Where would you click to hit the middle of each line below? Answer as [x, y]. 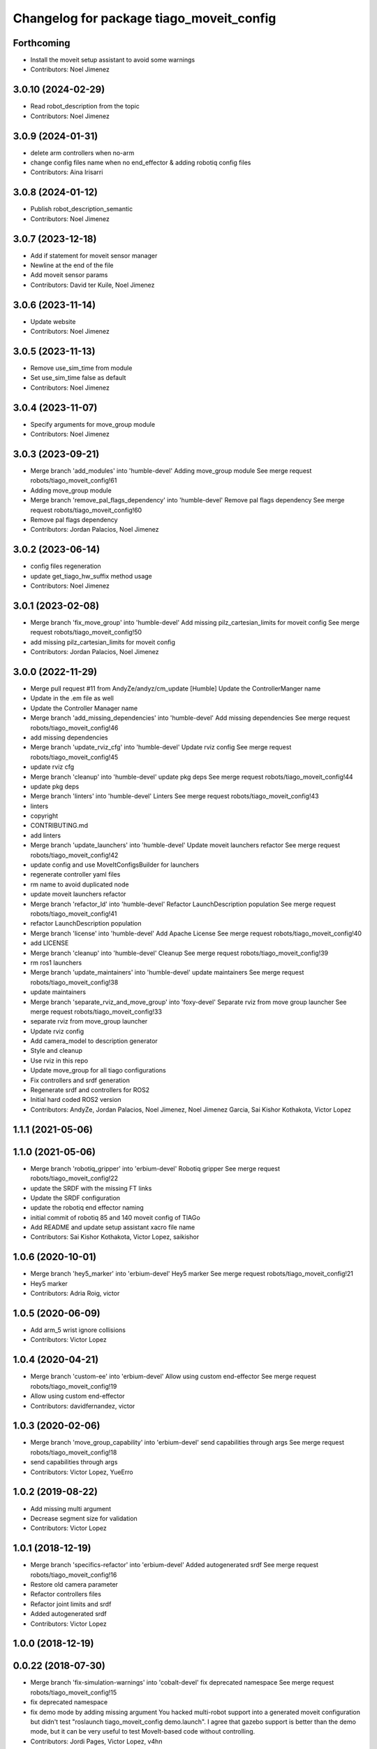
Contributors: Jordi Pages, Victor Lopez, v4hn [96, 1741]
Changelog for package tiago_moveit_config [145, 18]
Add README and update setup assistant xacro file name [113, 1227]
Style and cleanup [57, 1051]
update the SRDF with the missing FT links [91, 1188]
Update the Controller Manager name [84, 708]
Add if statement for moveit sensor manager [94, 255]
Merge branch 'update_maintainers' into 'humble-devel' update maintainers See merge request [167, 972]
